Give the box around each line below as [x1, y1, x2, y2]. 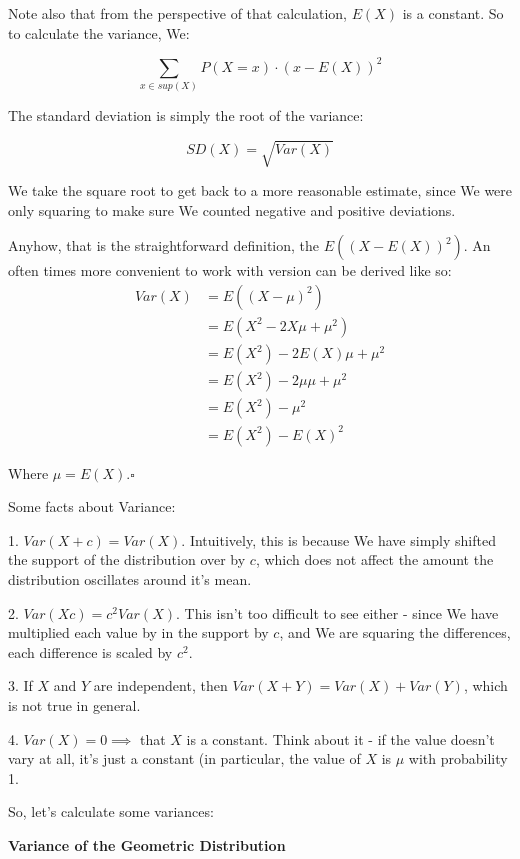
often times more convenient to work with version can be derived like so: [8, 260, 452, 281]
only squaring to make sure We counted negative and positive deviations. [8, 199, 456, 220]
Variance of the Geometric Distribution [8, 834, 286, 855]
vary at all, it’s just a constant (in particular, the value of [8, 748, 361, 769]
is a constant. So [402, 3, 504, 23]
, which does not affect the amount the [255, 549, 494, 570]
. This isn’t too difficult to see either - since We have [175, 602, 499, 623]
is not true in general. [8, 694, 141, 715]
